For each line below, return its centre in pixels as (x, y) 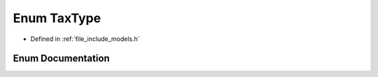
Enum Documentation (61, 59)
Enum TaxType (57, 18)
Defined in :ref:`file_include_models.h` (85, 39)
